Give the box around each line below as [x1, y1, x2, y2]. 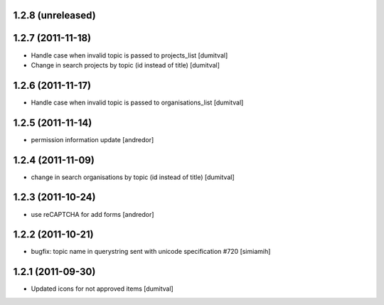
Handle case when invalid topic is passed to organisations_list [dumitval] [31, 98, 244, 107]
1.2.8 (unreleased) [13, 9, 96, 21]
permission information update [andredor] [31, 135, 154, 144]
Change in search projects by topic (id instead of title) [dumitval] [31, 60, 220, 69]
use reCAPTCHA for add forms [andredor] [31, 210, 154, 218]
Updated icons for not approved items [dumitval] [31, 284, 174, 293]
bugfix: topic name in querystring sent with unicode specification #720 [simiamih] [31, 247, 271, 256]
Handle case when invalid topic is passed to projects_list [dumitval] [31, 50, 228, 60]
